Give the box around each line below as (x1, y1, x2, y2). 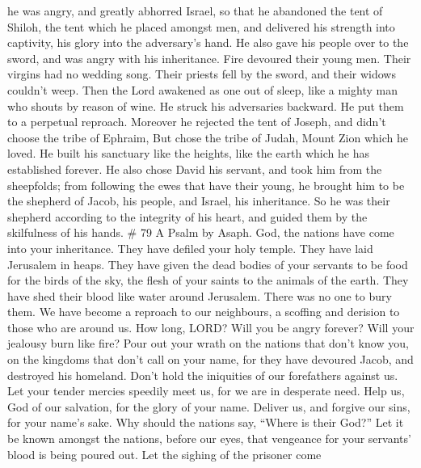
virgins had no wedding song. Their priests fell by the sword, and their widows (7, 65, 396, 82)
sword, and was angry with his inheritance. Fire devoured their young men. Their (7, 49, 411, 66)
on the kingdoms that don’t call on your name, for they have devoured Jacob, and (7, 351, 414, 368)
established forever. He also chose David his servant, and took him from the (7, 160, 382, 177)
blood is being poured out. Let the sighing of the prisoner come (7, 445, 322, 462)
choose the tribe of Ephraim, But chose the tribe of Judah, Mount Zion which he (7, 129, 408, 145)
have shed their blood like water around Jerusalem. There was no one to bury (7, 287, 392, 304)
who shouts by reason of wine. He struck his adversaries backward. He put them (7, 97, 404, 114)
